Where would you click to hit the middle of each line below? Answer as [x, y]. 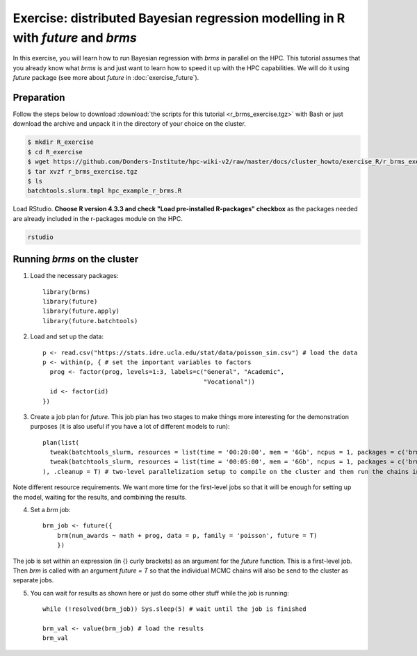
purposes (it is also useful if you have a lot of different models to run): [130, 427]
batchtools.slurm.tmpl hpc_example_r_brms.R [105, 191]
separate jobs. [33, 580]
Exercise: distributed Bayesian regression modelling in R [179, 18]
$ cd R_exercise [55, 152]
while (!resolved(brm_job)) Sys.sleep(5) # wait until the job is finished [174, 609]
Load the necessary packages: [74, 276]
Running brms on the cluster [76, 260]
